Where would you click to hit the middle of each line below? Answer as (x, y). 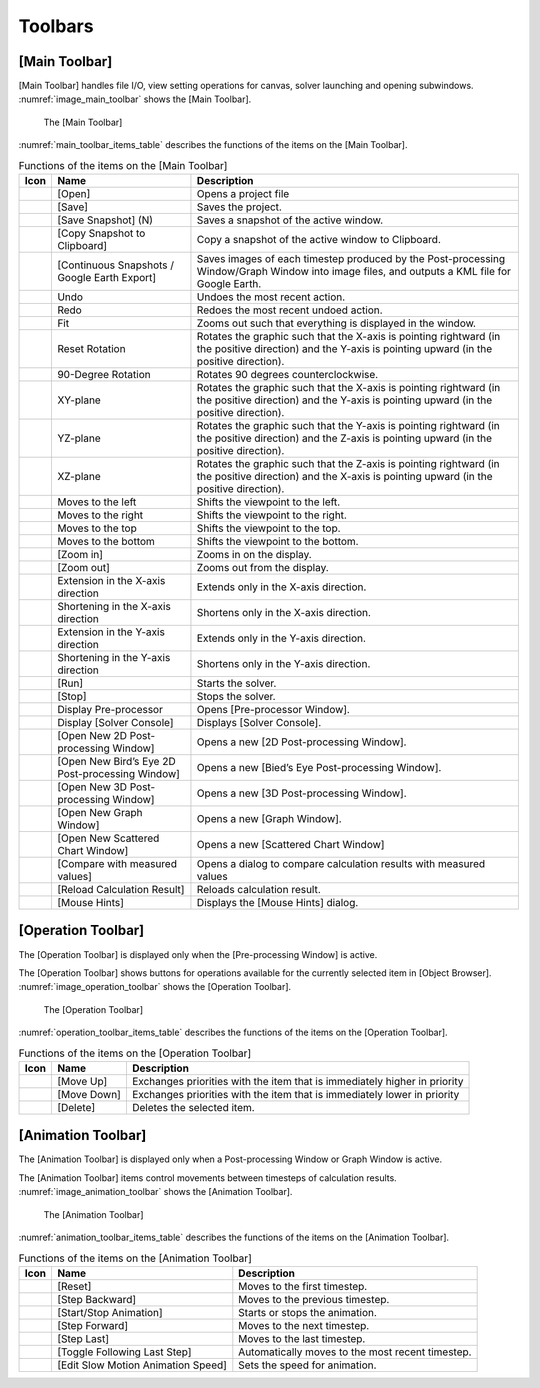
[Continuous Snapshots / (115, 265)
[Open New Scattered (108, 838)
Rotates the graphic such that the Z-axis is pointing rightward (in (348, 463)
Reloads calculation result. (259, 889)
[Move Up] (82, 1081)
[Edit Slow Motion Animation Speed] (141, 1365)
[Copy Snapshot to (101, 233)
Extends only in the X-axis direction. (281, 587)
